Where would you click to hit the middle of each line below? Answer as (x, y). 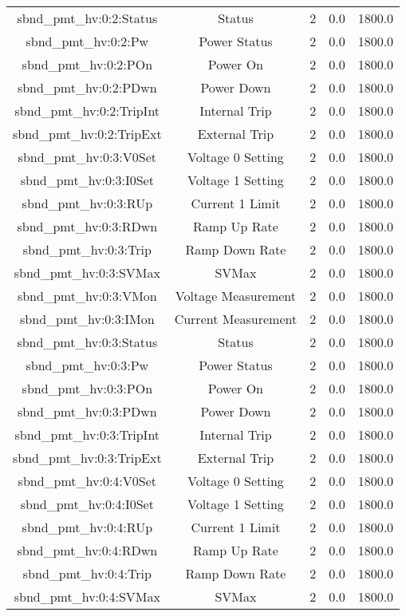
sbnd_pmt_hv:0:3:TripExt (87, 458)
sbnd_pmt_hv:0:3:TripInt (87, 434)
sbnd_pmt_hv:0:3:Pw (87, 365)
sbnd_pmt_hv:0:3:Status (87, 342)
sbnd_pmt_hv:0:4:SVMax (87, 596)
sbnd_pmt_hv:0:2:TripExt (87, 134)
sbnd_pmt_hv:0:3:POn (87, 388)
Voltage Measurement (236, 296)
